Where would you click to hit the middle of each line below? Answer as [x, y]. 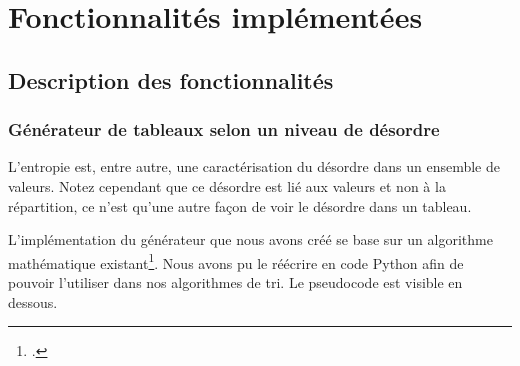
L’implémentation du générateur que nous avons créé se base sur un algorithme [250, 239]
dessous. [33, 301]
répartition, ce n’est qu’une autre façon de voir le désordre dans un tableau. [240, 205]
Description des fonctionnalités [171, 79]
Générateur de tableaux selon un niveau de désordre [224, 129]
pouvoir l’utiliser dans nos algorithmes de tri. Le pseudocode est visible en [235, 282]
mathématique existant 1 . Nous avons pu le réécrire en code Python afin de [236, 261]
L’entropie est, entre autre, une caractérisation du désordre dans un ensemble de [254, 166]
